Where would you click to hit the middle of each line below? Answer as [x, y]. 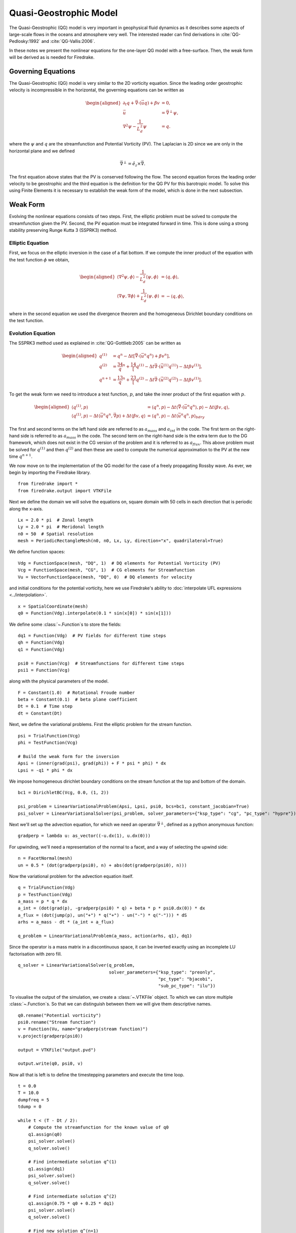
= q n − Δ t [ [124, 355]
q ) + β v [152, 103]
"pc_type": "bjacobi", [185, 979]
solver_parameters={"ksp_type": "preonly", [162, 972]
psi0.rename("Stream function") [57, 1022]
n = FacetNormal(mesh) [45, 858]
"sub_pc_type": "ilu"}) [187, 986]
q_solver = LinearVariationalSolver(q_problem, [76, 965]
